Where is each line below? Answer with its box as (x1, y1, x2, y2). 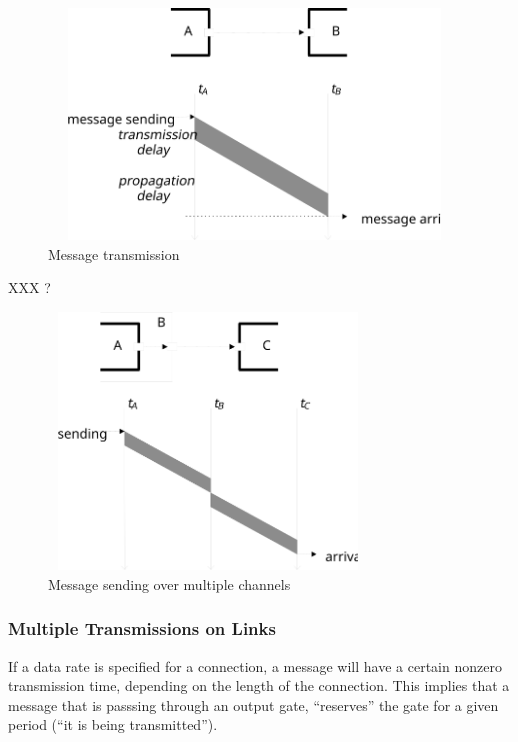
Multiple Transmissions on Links (8, 616, 276, 641)
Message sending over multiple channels (48, 573, 291, 594)
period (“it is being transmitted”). (8, 714, 218, 735)
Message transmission (48, 243, 180, 264)
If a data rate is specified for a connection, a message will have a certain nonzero (8, 655, 502, 676)
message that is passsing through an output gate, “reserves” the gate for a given (8, 694, 499, 715)
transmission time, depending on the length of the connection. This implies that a (8, 675, 510, 696)
